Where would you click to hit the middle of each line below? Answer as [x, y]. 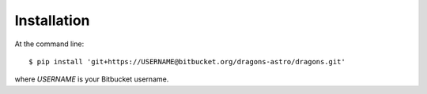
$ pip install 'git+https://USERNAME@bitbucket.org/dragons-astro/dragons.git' [187, 61]
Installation [52, 20]
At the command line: [49, 44]
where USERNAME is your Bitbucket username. [92, 79]
